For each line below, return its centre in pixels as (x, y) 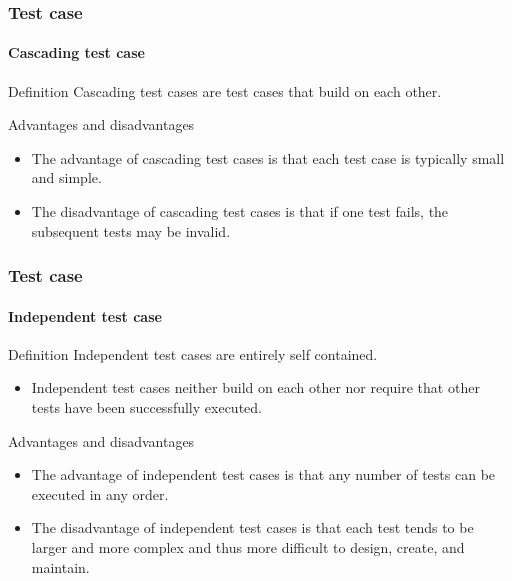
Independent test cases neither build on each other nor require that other (255, 387)
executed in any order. (100, 493)
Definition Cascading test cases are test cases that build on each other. (225, 90)
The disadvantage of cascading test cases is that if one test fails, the (240, 211)
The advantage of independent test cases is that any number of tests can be (263, 474)
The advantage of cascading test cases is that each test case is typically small (268, 157)
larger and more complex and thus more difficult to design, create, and (248, 547)
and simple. (66, 177)
